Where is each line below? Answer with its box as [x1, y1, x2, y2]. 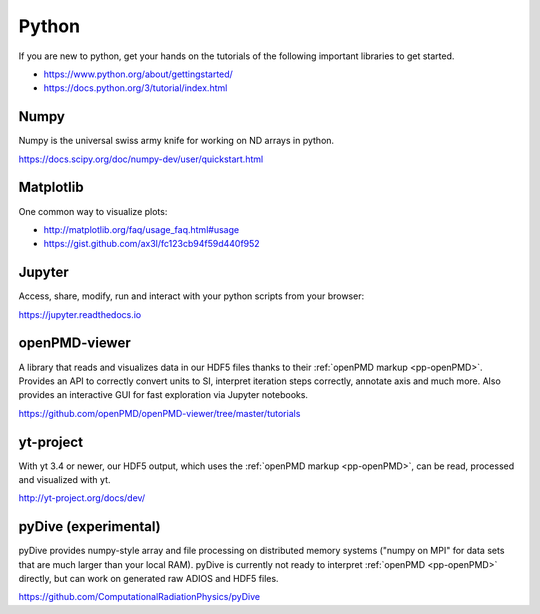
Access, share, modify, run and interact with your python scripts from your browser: [18, 290, 365, 302]
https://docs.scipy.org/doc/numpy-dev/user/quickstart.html [18, 153, 264, 165]
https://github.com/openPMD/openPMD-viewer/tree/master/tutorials [18, 407, 301, 419]
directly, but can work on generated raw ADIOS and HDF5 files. [18, 573, 279, 585]
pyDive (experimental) [18, 518, 161, 535]
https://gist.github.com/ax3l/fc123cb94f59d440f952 [43, 238, 260, 250]
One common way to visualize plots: [18, 205, 168, 217]
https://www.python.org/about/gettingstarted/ [43, 68, 234, 80]
